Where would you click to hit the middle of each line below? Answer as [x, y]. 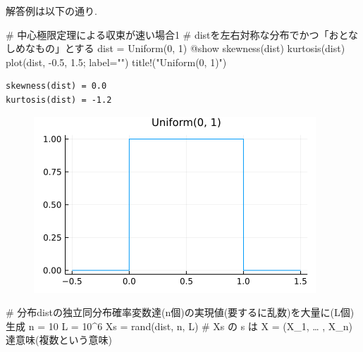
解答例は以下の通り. [51, 11]
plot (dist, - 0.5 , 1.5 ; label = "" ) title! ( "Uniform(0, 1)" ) [116, 62]
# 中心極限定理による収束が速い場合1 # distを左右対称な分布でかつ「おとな [182, 34]
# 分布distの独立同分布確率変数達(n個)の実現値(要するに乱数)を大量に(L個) [180, 312]
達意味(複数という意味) [59, 340]
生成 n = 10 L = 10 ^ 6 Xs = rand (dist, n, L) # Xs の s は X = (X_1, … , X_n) [179, 326]
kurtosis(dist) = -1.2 [59, 100]
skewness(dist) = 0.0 [56, 86]
